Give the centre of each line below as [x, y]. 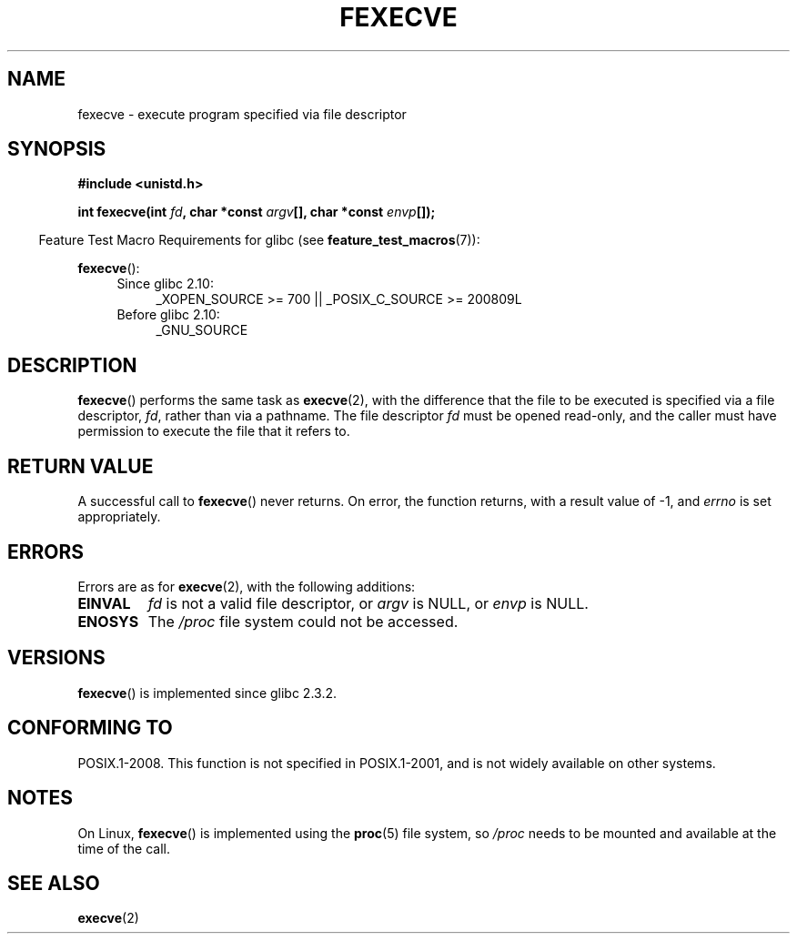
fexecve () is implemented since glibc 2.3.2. [207, 693]
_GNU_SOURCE [202, 330]
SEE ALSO [54, 883]
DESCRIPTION [72, 365]
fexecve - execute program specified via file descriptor [242, 114]
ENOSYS [108, 621]
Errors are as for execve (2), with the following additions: [247, 586]
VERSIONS [56, 658]
